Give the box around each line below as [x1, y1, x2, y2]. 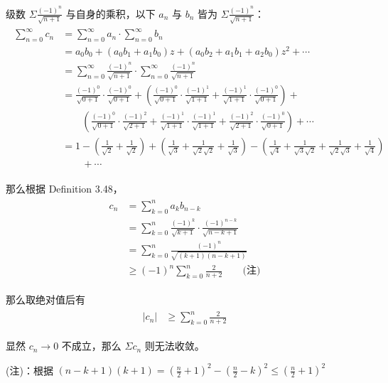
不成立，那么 [61, 338, 122, 353]
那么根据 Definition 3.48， [6, 180, 123, 195]
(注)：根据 [6, 362, 53, 377]
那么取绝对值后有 [6, 292, 85, 307]
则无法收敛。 [144, 338, 205, 353]
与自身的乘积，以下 [65, 6, 156, 21]
